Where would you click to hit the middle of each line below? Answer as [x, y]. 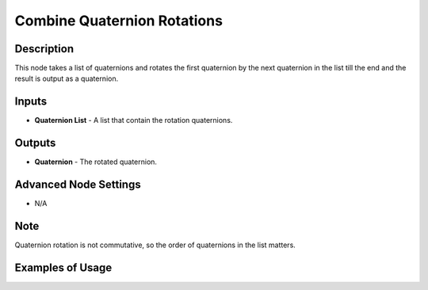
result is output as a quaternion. [67, 78]
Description [44, 49]
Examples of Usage [63, 267]
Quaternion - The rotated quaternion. [96, 162]
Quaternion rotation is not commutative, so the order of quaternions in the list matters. [155, 245]
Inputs [31, 102]
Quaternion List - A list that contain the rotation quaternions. [134, 120]
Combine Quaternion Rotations [119, 21]
